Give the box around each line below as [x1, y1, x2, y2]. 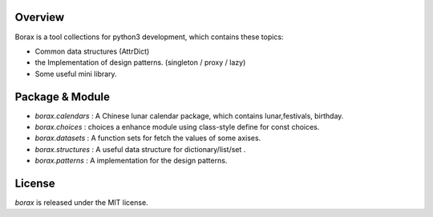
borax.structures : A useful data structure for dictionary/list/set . [34, 144, 246, 154]
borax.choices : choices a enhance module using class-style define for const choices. [34, 122, 320, 131]
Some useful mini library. [34, 69, 117, 78]
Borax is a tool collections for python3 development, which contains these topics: [14, 32, 284, 42]
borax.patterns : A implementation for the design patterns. [34, 156, 228, 166]
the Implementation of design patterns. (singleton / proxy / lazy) [34, 58, 246, 67]
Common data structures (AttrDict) [34, 46, 150, 56]
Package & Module [14, 90, 111, 103]
